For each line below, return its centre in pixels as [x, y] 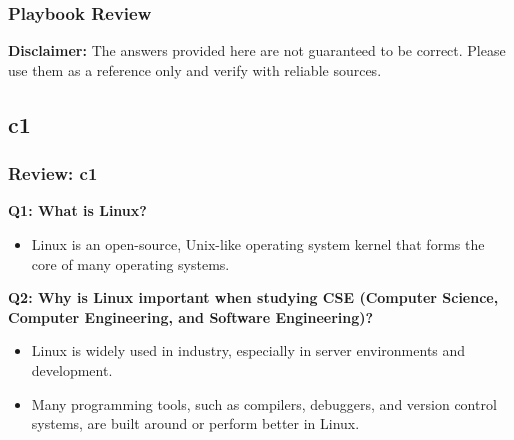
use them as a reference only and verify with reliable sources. [195, 69]
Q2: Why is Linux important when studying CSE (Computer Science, [253, 297]
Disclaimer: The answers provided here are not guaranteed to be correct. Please [257, 50]
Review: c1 [53, 173]
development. [72, 369]
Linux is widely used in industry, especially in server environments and [248, 350]
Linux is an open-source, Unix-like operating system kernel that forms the [258, 244]
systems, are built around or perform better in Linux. [195, 423]
